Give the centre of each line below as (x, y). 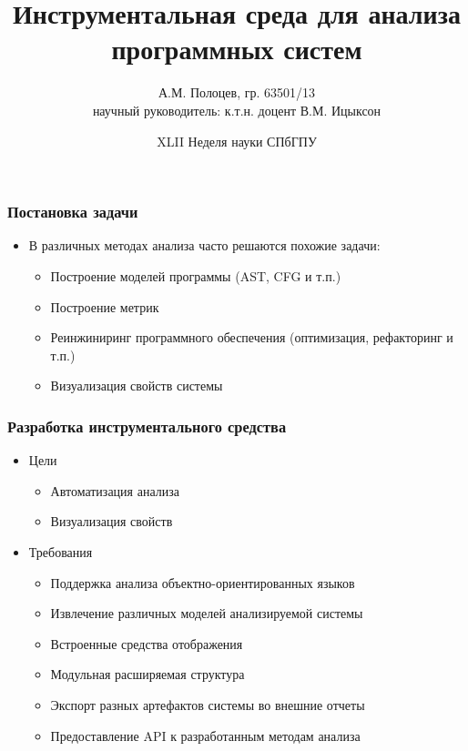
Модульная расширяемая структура (148, 674)
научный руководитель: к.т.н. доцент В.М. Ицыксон (237, 110)
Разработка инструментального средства (147, 426)
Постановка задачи (73, 212)
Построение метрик (105, 306)
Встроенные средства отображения (147, 643)
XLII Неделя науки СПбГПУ (237, 141)
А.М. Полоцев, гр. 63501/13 (237, 92)
